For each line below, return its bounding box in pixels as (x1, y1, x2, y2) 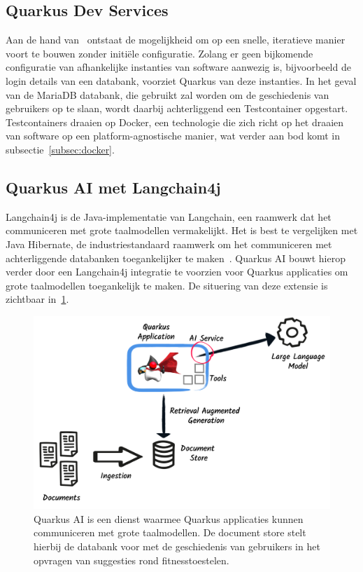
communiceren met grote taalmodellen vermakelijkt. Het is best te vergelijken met (6, 223, 358, 238)
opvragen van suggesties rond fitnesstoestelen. (34, 552, 229, 567)
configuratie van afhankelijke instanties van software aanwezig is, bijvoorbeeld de (6, 60, 351, 74)
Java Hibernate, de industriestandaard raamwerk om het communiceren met (6, 236, 332, 251)
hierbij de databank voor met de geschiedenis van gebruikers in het (34, 539, 320, 554)
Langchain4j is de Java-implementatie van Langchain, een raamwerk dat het (6, 209, 332, 224)
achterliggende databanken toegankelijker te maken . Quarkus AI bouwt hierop (6, 250, 346, 265)
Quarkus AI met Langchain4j (6, 176, 221, 198)
